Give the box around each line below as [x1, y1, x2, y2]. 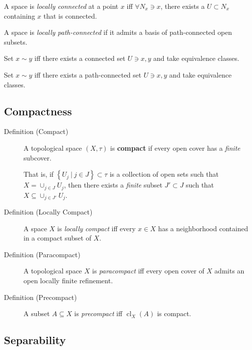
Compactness [4, 103, 72, 118]
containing [4, 10, 35, 21]
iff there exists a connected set [34, 53, 126, 63]
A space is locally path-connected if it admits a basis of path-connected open [4, 27, 232, 37]
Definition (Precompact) [4, 292, 77, 302]
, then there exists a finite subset [64, 180, 163, 190]
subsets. [4, 36, 27, 47]
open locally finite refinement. [24, 275, 113, 286]
